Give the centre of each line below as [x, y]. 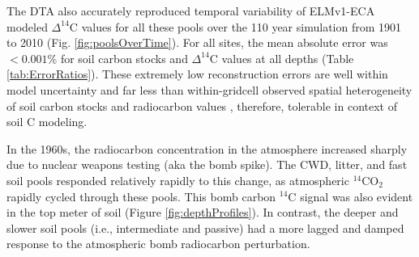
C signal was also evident [351, 196]
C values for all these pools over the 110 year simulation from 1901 [235, 26]
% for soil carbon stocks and [118, 58]
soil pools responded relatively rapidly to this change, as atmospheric [178, 180]
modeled [27, 26]
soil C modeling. [47, 122]
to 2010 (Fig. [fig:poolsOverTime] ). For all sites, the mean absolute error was [197, 42]
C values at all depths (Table [282, 58]
